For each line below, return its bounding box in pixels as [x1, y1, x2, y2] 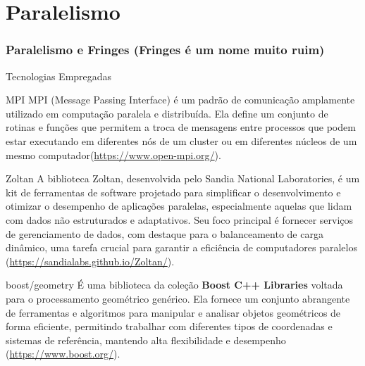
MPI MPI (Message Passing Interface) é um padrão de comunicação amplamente [6, 92, 355, 107]
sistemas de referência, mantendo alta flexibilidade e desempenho [6, 332, 286, 347]
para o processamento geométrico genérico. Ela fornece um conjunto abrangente [6, 291, 350, 305]
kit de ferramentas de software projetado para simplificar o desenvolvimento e [6, 184, 341, 199]
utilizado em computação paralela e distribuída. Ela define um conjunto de [6, 106, 328, 120]
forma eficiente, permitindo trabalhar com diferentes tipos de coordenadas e [6, 319, 333, 334]
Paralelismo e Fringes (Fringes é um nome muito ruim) [6, 41, 325, 58]
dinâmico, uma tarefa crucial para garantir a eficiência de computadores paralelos [6, 240, 357, 255]
